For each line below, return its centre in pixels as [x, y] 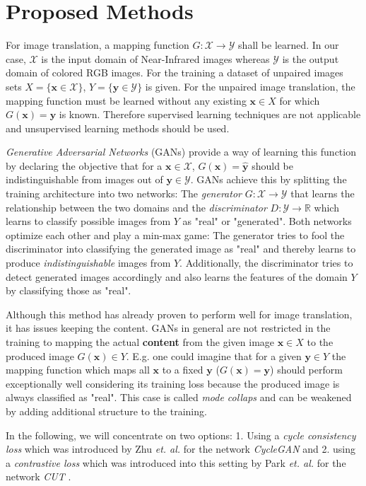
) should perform [306, 370]
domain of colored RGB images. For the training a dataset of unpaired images [175, 73]
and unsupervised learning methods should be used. [118, 128]
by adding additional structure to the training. [106, 411]
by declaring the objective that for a [84, 165]
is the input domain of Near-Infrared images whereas [155, 58]
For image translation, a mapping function [98, 45]
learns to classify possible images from [88, 221]
